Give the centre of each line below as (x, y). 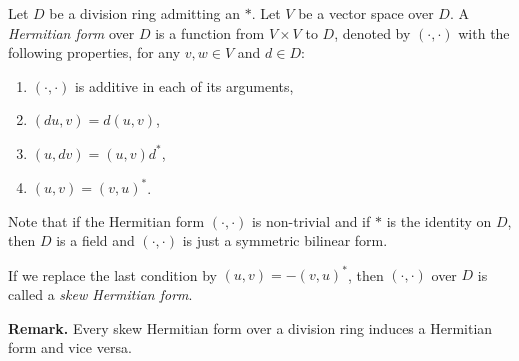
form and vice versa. (70, 347)
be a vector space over (366, 13)
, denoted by (372, 32)
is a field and (95, 240)
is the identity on (439, 220)
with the (484, 32)
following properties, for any (94, 52)
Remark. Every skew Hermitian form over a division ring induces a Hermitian (250, 327)
